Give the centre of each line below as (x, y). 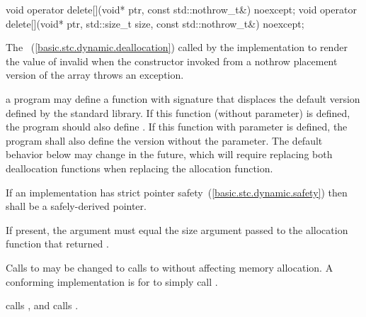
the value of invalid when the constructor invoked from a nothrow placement (172, 61)
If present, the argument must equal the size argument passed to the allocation (177, 229)
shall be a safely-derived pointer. (76, 206)
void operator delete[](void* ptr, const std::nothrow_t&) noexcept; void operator (181, 9)
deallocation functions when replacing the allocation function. (139, 168)
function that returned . (57, 244)
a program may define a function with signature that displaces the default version (183, 98)
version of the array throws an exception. (95, 75)
